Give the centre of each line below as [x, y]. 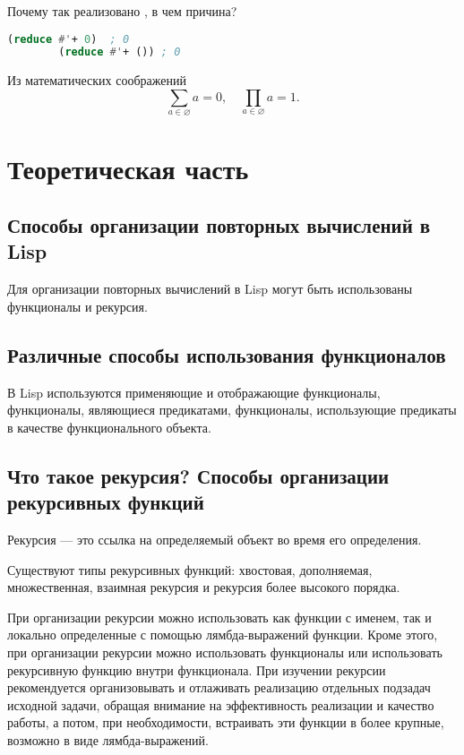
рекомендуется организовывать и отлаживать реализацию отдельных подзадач [219, 687]
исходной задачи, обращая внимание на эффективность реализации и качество [221, 704]
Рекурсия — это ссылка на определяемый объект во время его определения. [215, 540]
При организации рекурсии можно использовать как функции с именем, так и [219, 617]
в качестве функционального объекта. [109, 427]
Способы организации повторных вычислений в [219, 225]
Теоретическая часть [128, 168]
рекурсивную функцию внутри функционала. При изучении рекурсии [197, 669]
